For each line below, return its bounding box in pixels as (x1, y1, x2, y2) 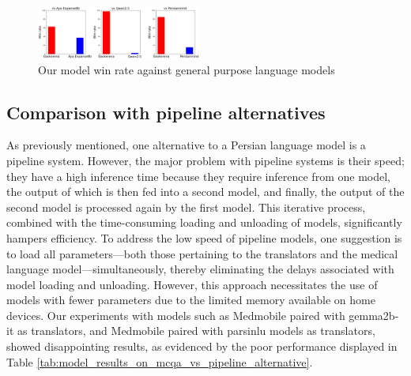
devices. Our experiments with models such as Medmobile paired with (6, 306, 345, 323)
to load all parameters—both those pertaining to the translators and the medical (6, 245, 398, 261)
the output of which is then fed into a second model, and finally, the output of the (6, 183, 405, 200)
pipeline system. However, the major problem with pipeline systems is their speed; (6, 152, 405, 168)
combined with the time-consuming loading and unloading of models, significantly (6, 214, 402, 231)
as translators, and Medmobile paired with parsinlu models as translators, (17, 322, 375, 339)
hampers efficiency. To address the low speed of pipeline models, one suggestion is (6, 229, 402, 246)
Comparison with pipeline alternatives (6, 100, 326, 124)
